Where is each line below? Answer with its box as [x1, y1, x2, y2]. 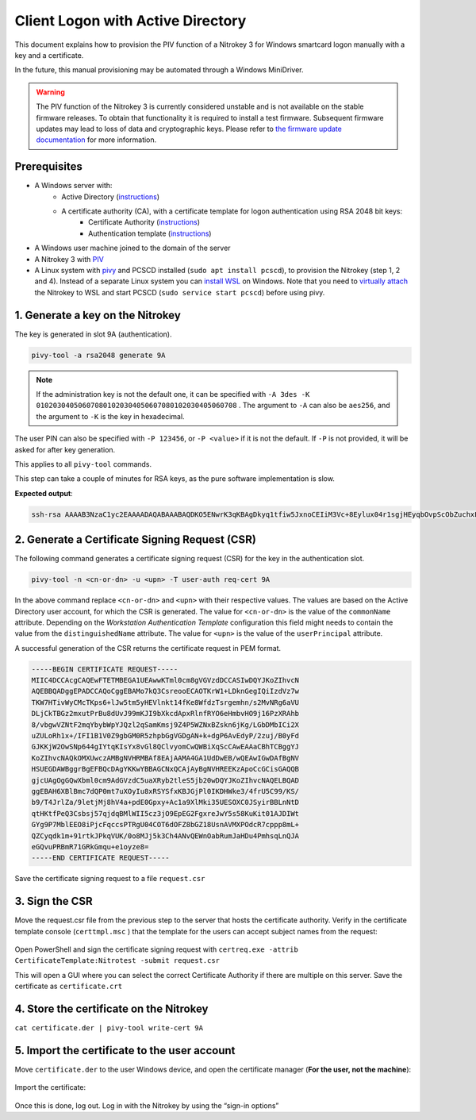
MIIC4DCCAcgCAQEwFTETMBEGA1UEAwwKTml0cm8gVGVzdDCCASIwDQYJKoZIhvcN [31, 675, 300, 685]
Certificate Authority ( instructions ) [88, 217, 201, 227]
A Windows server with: [34, 181, 113, 191]
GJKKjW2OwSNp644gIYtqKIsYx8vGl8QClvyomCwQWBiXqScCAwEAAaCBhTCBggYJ [31, 742, 300, 752]
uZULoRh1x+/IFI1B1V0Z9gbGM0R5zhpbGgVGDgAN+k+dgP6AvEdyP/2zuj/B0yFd [31, 731, 300, 741]
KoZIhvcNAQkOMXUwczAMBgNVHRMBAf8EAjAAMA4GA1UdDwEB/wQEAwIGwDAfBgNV [31, 753, 300, 762]
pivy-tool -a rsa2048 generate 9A [31, 350, 166, 360]
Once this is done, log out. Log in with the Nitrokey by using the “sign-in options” [14, 1100, 279, 1110]
